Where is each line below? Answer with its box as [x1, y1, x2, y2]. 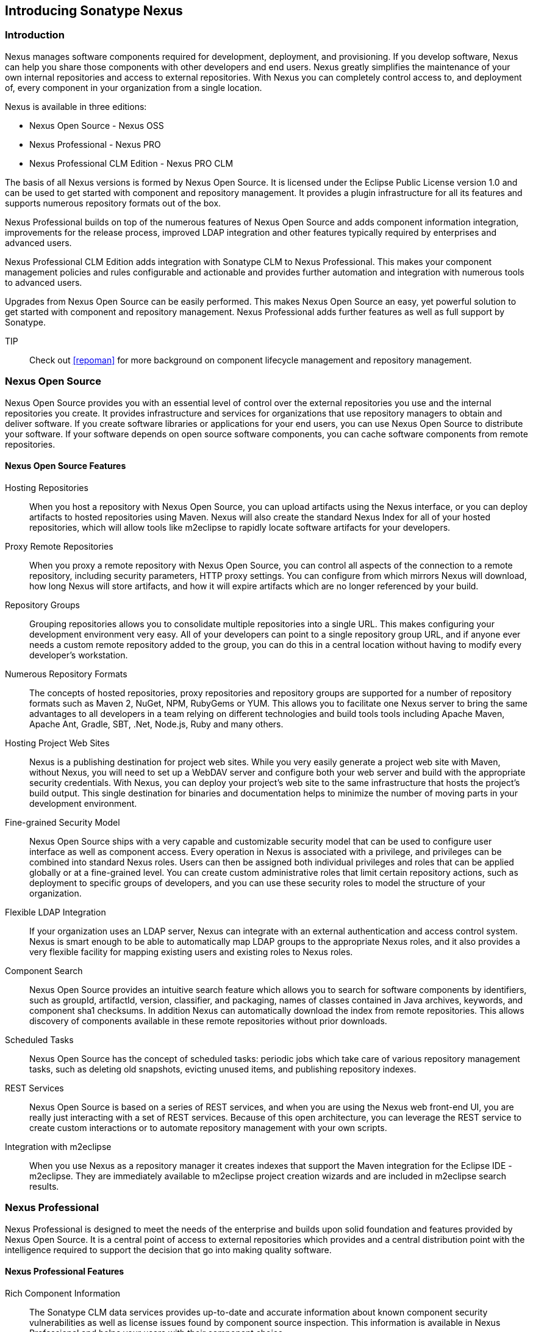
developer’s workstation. [29, 649, 128, 660]
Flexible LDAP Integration [5, 906, 106, 917]
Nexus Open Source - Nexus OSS [29, 120, 164, 131]
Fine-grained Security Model [5, 817, 120, 828]
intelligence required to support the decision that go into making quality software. [5, 1244, 332, 1255]
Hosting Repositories [5, 482, 88, 493]
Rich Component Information [5, 1287, 121, 1298]
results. [29, 1181, 59, 1192]
